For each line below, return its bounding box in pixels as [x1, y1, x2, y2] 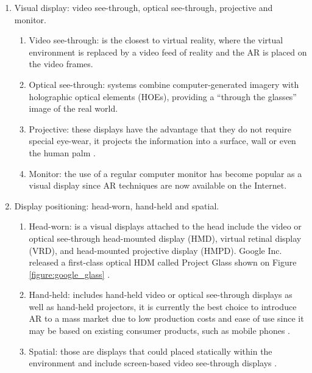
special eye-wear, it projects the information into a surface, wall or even [29, 134, 296, 147]
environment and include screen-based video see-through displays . [29, 357, 277, 369]
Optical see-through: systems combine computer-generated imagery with [29, 78, 299, 90]
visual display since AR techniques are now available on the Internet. [29, 179, 287, 192]
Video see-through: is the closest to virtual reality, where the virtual [29, 34, 283, 46]
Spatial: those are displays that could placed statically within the [29, 344, 272, 357]
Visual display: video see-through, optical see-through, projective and [14, 1, 273, 13]
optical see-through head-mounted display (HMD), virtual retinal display [29, 231, 302, 244]
